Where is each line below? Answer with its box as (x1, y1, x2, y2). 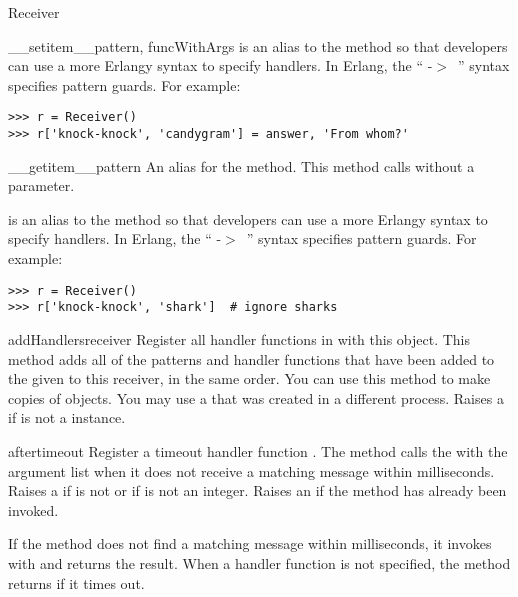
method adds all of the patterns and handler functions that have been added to (8, 348, 495, 369)
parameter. (8, 175, 75, 196)
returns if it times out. (8, 572, 145, 593)
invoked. (8, 499, 59, 520)
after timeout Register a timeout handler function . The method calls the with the (8, 440, 508, 461)
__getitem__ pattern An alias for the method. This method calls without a (8, 155, 475, 176)
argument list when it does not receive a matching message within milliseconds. (8, 460, 495, 481)
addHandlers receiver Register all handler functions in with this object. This (8, 328, 471, 349)
